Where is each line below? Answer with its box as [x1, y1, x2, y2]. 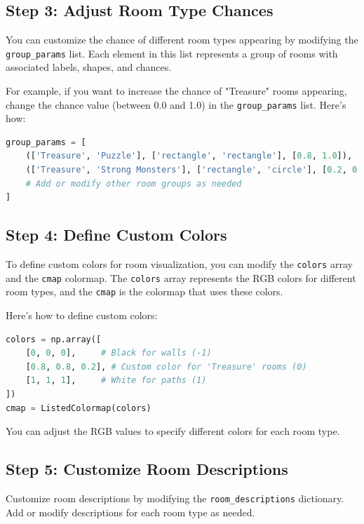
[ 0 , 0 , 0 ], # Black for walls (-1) [25, 348, 212, 358]
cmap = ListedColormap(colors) [6, 403, 151, 413]
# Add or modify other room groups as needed [25, 178, 242, 189]
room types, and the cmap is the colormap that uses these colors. [6, 284, 283, 299]
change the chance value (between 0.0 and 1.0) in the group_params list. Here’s [6, 97, 346, 112]
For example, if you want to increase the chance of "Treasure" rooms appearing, [6, 83, 347, 98]
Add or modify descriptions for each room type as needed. [6, 504, 255, 519]
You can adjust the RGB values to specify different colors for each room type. [6, 424, 340, 438]
